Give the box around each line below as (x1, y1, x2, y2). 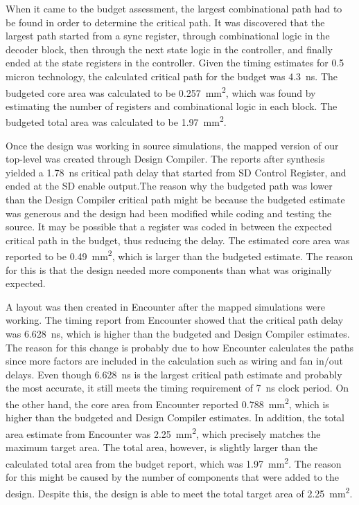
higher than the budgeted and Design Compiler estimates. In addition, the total (6, 410, 344, 425)
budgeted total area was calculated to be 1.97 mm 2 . (6, 113, 227, 129)
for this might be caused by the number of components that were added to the (6, 469, 339, 484)
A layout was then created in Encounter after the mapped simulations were (6, 299, 326, 313)
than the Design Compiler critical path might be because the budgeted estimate (6, 192, 345, 207)
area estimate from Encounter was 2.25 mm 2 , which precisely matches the (6, 424, 321, 441)
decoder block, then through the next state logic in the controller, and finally (6, 42, 333, 56)
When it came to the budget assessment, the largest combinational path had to (6, 1, 342, 15)
